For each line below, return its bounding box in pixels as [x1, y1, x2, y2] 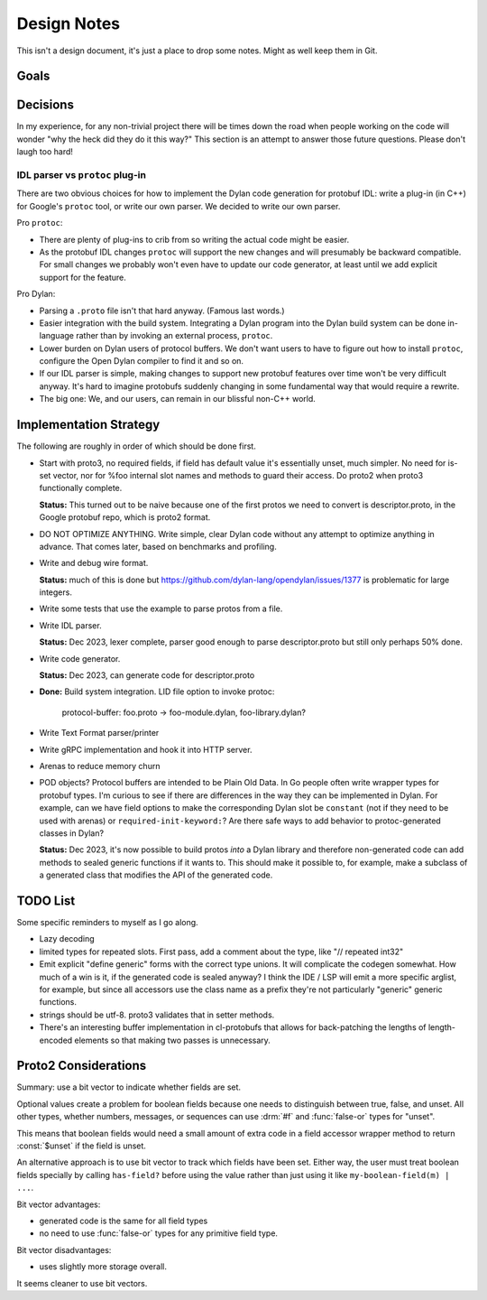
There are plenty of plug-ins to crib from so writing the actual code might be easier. [39, 234, 350, 245]
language [39, 330, 74, 341]
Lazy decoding [39, 933, 95, 944]
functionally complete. [39, 483, 123, 494]
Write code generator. [39, 653, 121, 664]
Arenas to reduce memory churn [39, 760, 161, 771]
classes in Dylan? [39, 827, 104, 839]
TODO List [16, 893, 76, 908]
